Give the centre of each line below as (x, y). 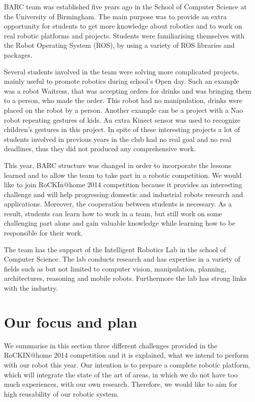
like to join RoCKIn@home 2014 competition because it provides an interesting (123, 184)
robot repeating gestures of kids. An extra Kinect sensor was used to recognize (122, 119)
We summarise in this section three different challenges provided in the (111, 345)
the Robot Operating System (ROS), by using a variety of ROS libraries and (119, 45)
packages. (18, 54)
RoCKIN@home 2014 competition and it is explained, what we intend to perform (127, 355)
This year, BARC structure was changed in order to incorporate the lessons (118, 165)
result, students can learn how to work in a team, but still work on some (113, 213)
